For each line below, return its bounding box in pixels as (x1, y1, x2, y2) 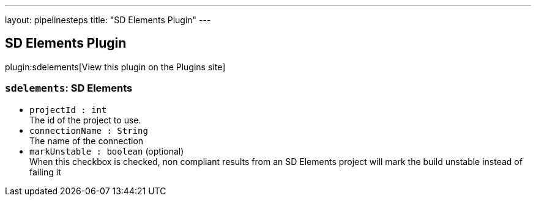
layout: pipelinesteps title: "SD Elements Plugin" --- (5, 15, 211, 25)
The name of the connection (29, 135, 144, 146)
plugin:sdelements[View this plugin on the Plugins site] (5, 61, 226, 72)
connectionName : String (29, 125, 148, 136)
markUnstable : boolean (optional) (29, 145, 184, 156)
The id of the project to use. (29, 114, 141, 125)
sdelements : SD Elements (5, 82, 133, 95)
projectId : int (29, 104, 107, 115)
